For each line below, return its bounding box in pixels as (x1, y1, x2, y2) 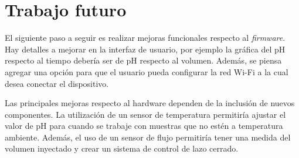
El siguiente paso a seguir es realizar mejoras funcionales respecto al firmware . (5, 31, 286, 44)
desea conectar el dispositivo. (5, 77, 109, 89)
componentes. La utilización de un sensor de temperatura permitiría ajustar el (5, 108, 286, 120)
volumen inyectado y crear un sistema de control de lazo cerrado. (5, 142, 239, 155)
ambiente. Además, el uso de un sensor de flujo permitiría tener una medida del (5, 131, 291, 143)
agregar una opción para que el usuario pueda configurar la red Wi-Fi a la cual (5, 65, 288, 78)
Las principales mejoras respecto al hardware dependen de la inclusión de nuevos (5, 97, 295, 109)
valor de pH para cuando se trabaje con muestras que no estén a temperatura (5, 120, 283, 132)
